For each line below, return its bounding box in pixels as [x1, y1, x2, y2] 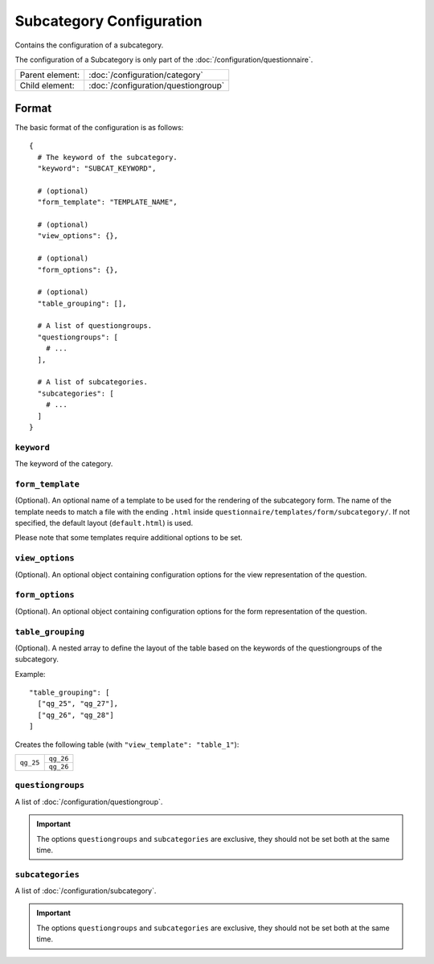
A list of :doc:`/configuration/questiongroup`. [14, 797, 163, 806]
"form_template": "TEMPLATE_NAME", [37, 198, 178, 207]
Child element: [19, 80, 76, 92]
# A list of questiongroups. [37, 322, 153, 330]
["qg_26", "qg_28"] [37, 710, 114, 720]
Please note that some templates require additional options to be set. [14, 533, 243, 543]
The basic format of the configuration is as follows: [14, 122, 184, 132]
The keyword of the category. [14, 459, 113, 469]
